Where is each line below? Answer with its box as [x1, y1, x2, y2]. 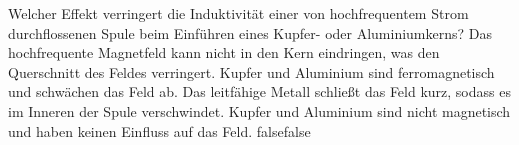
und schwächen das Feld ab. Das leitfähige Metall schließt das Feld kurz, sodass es [8, 81, 511, 102]
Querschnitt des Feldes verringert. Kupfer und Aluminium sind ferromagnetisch [8, 61, 495, 82]
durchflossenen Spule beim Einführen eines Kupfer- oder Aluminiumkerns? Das [8, 22, 493, 43]
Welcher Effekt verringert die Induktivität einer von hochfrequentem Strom [8, 3, 469, 23]
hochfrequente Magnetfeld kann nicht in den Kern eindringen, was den [8, 42, 440, 63]
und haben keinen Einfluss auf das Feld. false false [8, 120, 311, 141]
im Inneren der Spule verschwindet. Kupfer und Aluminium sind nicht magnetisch [8, 100, 511, 121]
